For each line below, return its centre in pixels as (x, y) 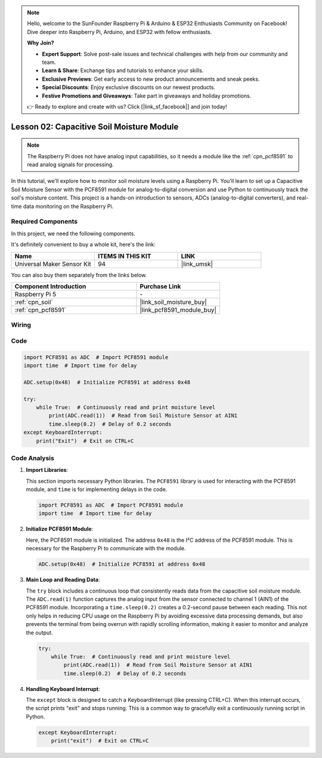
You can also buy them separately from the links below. (79, 275)
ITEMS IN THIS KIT (124, 256)
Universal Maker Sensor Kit (53, 264)
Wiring (21, 325)
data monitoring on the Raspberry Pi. (68, 206)
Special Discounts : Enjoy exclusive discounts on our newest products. (129, 87)
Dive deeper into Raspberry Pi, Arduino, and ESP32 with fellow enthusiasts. (120, 32)
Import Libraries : (47, 470)
